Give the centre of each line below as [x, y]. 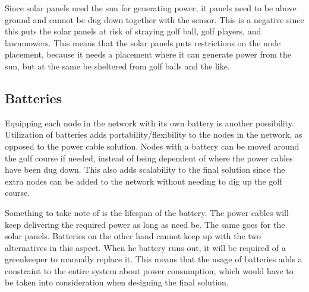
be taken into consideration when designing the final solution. [117, 282]
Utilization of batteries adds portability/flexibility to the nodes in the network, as [154, 134]
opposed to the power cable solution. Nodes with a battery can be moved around [152, 146]
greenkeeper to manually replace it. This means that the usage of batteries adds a [154, 259]
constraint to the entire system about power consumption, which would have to [149, 270]
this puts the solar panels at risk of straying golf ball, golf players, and [133, 31]
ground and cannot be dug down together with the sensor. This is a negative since [154, 19]
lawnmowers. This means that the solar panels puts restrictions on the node [143, 42]
